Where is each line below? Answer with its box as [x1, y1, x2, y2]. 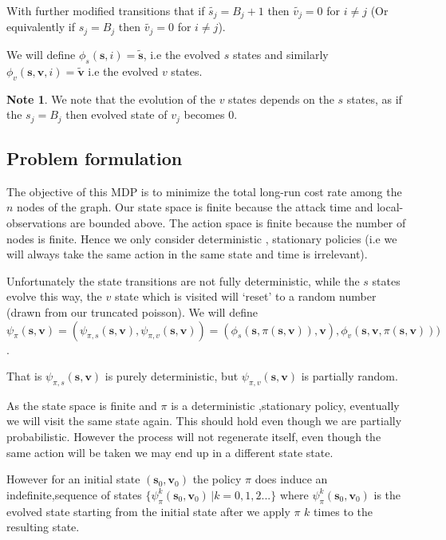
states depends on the [228, 90, 334, 107]
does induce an [255, 471, 328, 487]
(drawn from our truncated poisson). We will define [6, 303, 258, 320]
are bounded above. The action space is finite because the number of [69, 214, 406, 231]
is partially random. [301, 368, 398, 384]
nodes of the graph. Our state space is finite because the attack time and [17, 199, 373, 215]
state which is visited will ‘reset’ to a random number [114, 288, 377, 305]
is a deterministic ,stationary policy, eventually [171, 396, 400, 413]
